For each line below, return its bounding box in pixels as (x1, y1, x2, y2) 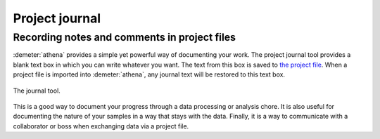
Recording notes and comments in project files (13, 31, 236, 44)
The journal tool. (13, 86, 61, 95)
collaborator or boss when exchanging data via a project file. (13, 121, 189, 130)
